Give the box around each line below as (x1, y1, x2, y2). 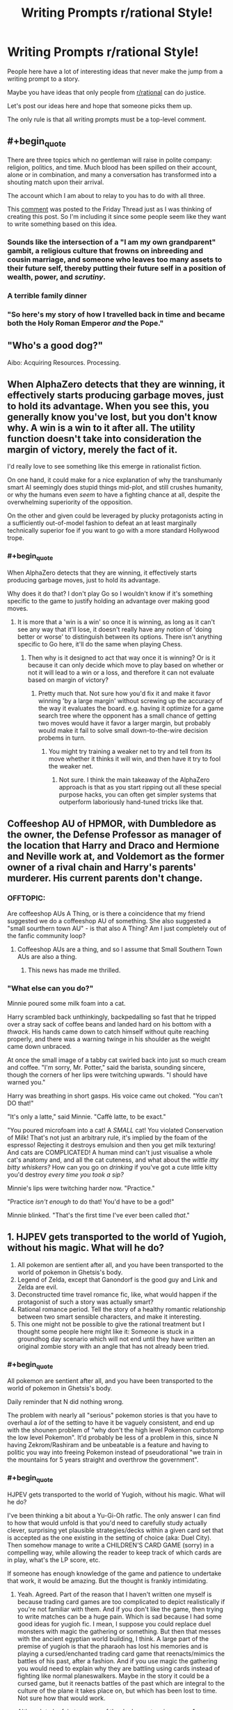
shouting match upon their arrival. (7, 178, 104, 186)
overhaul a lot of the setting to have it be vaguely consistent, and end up (7, 1418, 215, 1427)
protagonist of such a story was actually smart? (17, 1297, 154, 1306)
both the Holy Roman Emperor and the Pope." (7, 318, 164, 328)
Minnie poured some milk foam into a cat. (7, 999, 127, 1007)
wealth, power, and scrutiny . (7, 272, 106, 282)
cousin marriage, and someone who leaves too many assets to (7, 255, 223, 264)
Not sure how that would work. (17, 1693, 106, 1702)
